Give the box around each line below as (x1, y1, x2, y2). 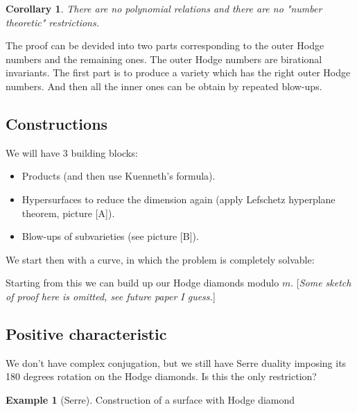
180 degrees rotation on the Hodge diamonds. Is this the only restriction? (6, 369, 317, 384)
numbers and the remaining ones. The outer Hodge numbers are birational (6, 51, 322, 66)
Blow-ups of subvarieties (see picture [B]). (21, 229, 199, 243)
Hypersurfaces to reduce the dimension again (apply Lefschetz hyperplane (21, 191, 336, 206)
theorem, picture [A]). (21, 205, 115, 220)
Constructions (6, 112, 108, 134)
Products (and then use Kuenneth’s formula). (21, 169, 216, 183)
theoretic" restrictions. (6, 15, 99, 29)
